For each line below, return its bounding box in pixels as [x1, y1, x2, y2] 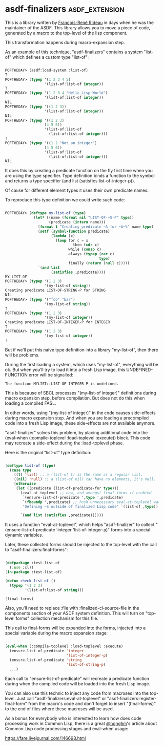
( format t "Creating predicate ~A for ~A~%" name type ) [38, 224, 154, 229]
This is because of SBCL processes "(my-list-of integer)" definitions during [5, 390, 156, 395]
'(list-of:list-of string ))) [24, 588, 84, 592]
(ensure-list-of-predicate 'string [9, 658, 82, 663]
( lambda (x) [51, 233, 76, 238]
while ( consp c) [68, 247, 102, 252]
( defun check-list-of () [5, 578, 56, 583]
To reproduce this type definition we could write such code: [5, 197, 125, 203]
